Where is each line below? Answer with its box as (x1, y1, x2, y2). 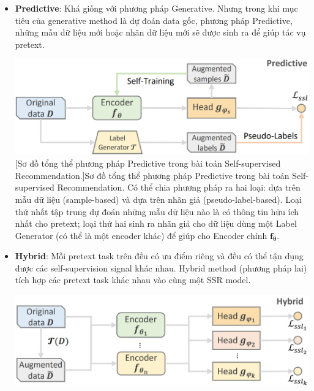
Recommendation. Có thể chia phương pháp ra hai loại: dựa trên (57, 181, 301, 194)
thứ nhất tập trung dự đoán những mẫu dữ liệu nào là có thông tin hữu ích (15, 205, 299, 218)
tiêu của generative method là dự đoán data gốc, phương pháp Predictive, (15, 13, 293, 26)
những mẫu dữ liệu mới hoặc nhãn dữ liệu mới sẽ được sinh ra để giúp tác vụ (15, 26, 306, 39)
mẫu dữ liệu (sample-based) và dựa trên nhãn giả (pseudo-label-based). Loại (15, 192, 302, 205)
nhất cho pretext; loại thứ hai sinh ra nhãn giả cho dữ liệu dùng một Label (15, 217, 297, 230)
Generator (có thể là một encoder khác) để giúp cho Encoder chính (15, 229, 267, 241)
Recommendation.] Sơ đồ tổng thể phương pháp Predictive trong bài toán (15, 169, 290, 181)
